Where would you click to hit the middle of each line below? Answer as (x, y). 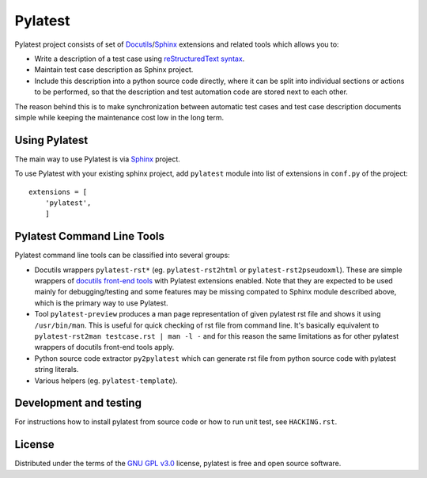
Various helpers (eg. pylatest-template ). (106, 381)
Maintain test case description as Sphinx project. (114, 70)
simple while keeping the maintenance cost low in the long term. (119, 117)
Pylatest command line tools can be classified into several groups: (123, 255)
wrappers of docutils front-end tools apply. (104, 347)
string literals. (57, 370)
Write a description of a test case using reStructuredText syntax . (140, 59)
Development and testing (78, 403)
